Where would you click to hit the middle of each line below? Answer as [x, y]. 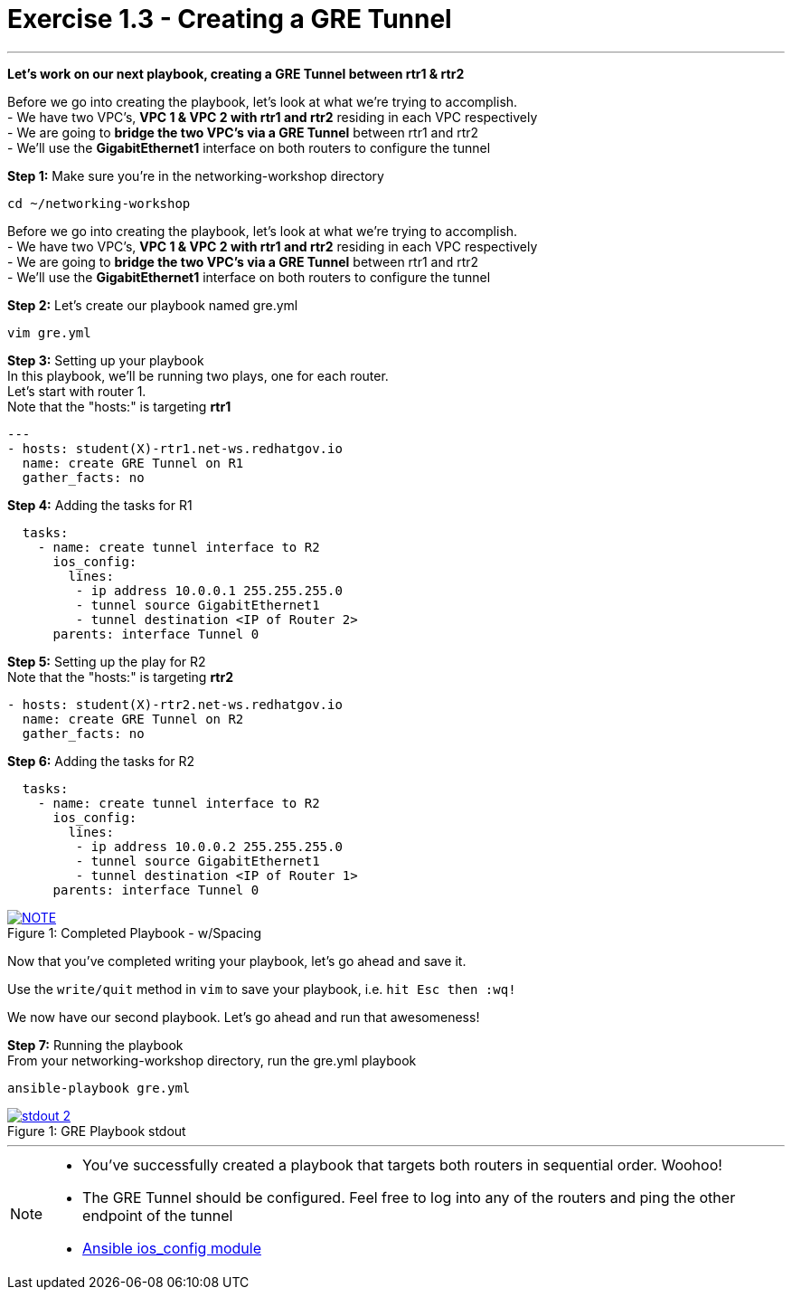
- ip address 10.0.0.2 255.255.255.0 [209, 846]
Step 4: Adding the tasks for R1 [100, 505]
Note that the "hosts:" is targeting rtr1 [119, 406]
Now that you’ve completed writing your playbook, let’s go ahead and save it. [237, 961]
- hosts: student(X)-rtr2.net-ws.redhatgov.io [175, 704]
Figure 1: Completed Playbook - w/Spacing [135, 933]
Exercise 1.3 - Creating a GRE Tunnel [230, 19]
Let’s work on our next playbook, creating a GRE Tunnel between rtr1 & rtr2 [236, 73]
